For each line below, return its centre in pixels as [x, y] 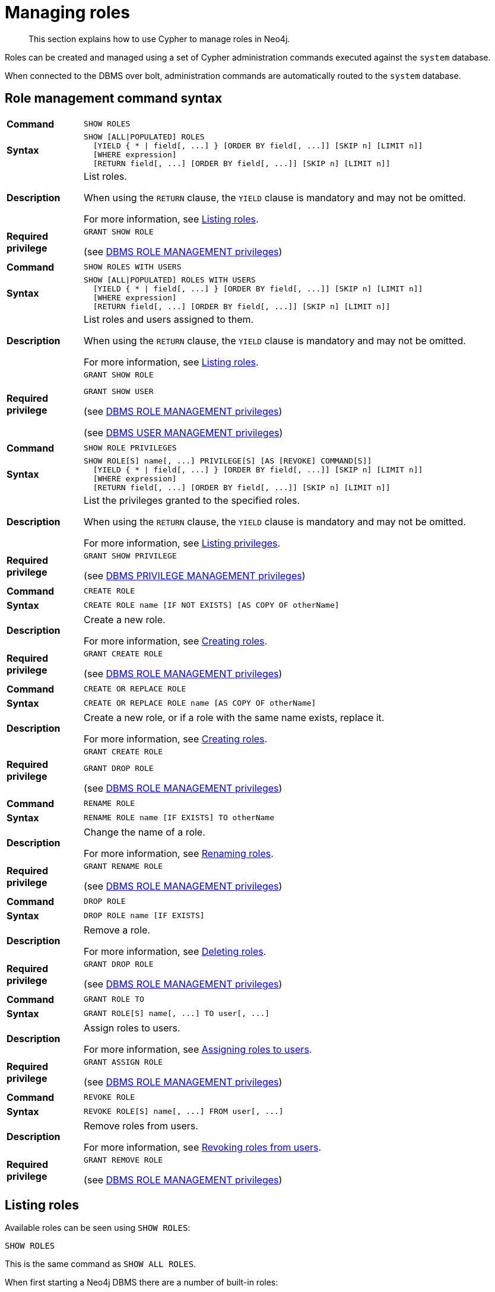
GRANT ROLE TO [114, 999]
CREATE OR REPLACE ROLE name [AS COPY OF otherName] [200, 703]
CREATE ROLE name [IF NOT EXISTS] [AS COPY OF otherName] [212, 605]
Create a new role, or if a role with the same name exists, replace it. [234, 717]
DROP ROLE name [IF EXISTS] [144, 916]
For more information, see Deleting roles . [175, 951]
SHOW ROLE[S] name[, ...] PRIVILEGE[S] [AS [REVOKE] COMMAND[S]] [228, 461]
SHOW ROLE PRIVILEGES [130, 448]
